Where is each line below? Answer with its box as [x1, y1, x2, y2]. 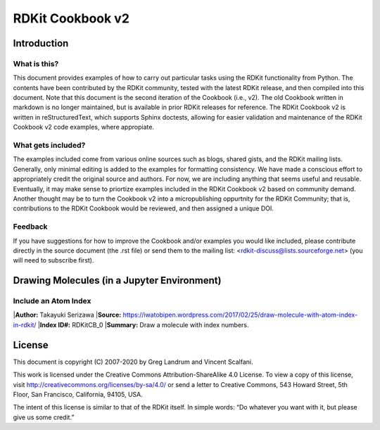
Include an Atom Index [13, 296, 91, 306]
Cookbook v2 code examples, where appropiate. [13, 123, 155, 132]
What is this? [13, 58, 59, 68]
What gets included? [13, 141, 86, 151]
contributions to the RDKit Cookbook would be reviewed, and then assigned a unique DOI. [13, 204, 274, 213]
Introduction [13, 37, 69, 49]
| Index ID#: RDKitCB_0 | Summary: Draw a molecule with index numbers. [37, 320, 249, 329]
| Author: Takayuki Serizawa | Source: [13, 310, 122, 320]
